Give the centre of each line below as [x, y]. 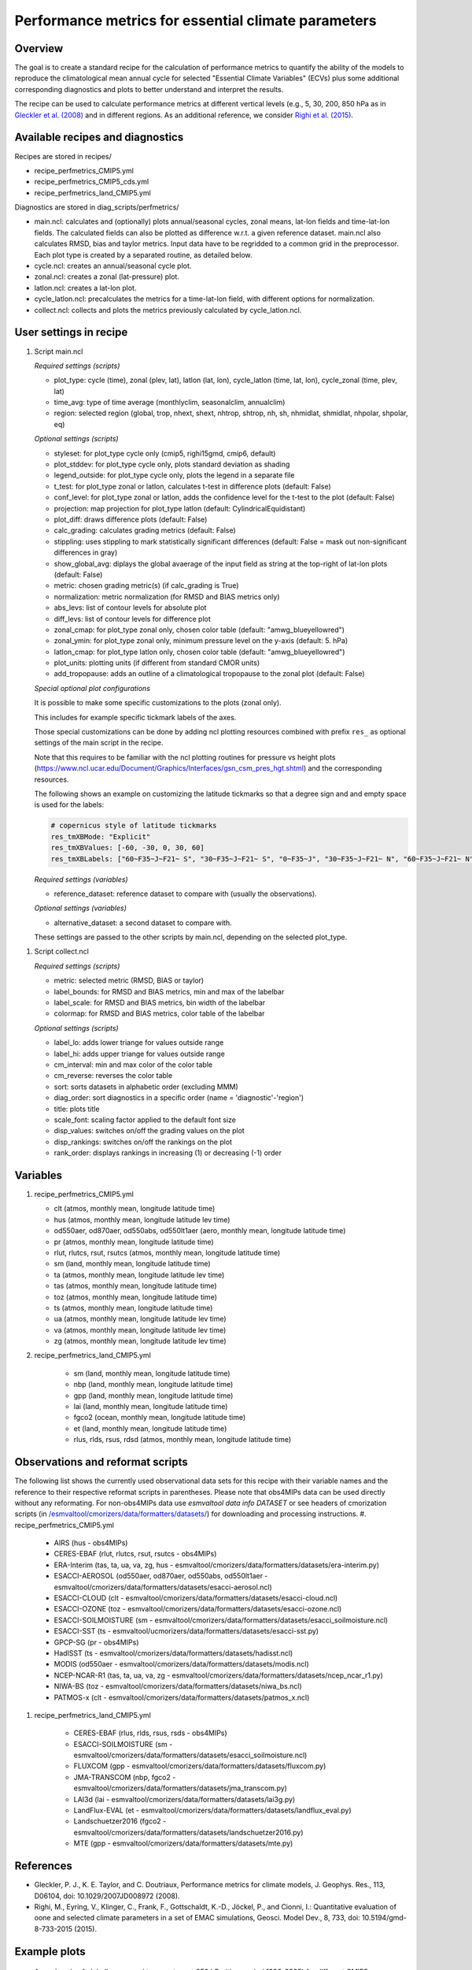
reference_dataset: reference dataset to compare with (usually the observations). [186, 894]
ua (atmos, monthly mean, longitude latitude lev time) [140, 1319]
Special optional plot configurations [92, 688]
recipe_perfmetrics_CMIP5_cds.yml [92, 182]
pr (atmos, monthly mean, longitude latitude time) [134, 1242]
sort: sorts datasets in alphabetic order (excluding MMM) [146, 1087]
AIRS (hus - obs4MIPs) [91, 1543]
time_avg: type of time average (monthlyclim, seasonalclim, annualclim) [170, 403]
